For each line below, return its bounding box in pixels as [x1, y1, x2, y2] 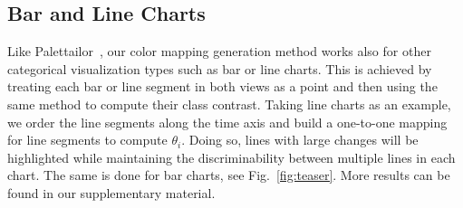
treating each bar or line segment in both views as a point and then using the [7, 77, 438, 96]
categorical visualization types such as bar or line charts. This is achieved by [7, 59, 432, 78]
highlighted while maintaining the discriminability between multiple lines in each [7, 147, 456, 166]
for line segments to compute [7, 130, 168, 149]
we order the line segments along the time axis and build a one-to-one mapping [7, 112, 448, 131]
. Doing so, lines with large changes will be [181, 130, 419, 149]
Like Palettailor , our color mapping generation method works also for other [7, 42, 431, 61]
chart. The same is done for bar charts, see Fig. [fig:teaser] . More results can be [7, 165, 450, 184]
